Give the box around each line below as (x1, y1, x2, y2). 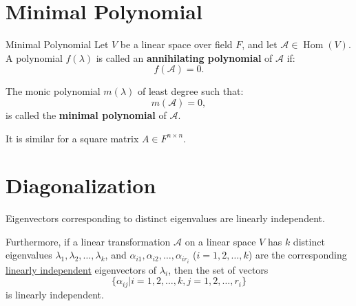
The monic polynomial (6, 84, 101, 98)
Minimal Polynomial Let (6, 37, 109, 52)
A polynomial (6, 50, 63, 65)
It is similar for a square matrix (6, 131, 139, 145)
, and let (242, 37, 278, 52)
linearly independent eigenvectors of (6, 262, 157, 276)
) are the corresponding (248, 248, 347, 262)
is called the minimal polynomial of (6, 107, 167, 122)
